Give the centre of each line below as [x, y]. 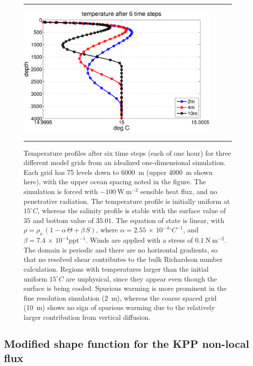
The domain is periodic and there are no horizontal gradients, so [121, 249]
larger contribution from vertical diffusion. [87, 317]
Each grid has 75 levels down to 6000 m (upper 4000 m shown [118, 172]
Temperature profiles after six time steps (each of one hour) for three [127, 153]
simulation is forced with [61, 191]
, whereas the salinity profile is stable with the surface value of [132, 211]
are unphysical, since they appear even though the [141, 278]
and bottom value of [63, 220]
